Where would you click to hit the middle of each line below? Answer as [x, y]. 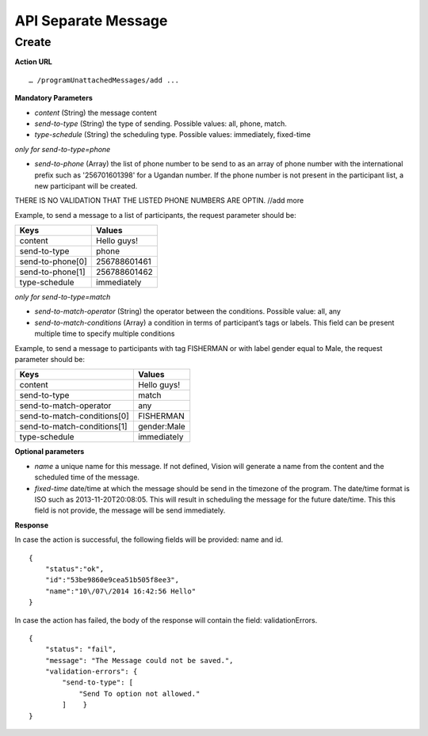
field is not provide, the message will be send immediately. [130, 510]
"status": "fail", [81, 649]
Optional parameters [50, 452]
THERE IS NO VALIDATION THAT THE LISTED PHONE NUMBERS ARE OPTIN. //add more [159, 200]
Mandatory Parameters [53, 98]
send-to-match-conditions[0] [75, 416]
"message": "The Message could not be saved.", [139, 660]
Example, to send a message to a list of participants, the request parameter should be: [155, 215]
